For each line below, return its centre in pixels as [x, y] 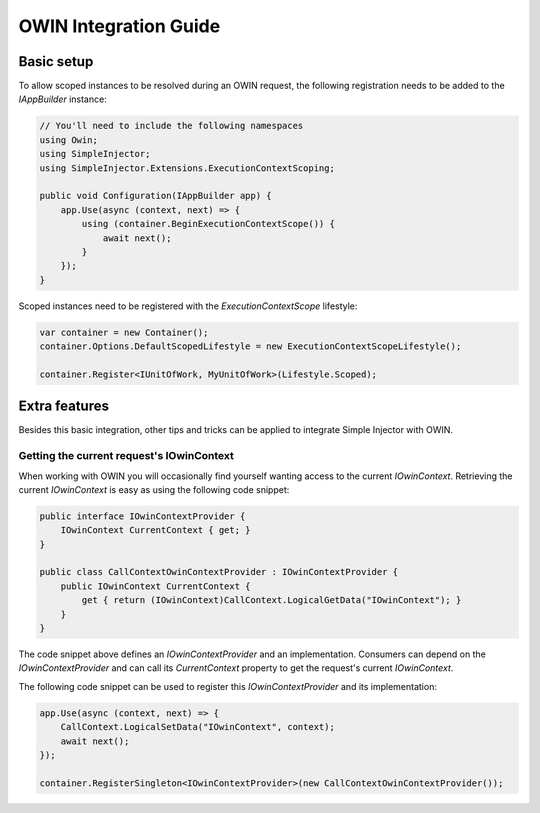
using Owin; [69, 139]
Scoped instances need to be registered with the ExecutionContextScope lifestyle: [188, 306]
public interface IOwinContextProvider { [142, 516]
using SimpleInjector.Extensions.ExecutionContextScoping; [187, 168]
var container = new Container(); [124, 332]
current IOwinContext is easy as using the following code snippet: [154, 489]
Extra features [64, 406]
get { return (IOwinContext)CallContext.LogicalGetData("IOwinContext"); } [271, 600]
